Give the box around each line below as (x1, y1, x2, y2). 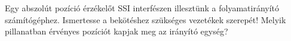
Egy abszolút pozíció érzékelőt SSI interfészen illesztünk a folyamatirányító (5, 2, 280, 14)
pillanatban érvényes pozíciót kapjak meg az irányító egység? (5, 25, 228, 37)
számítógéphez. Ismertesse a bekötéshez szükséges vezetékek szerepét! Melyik (5, 13, 286, 26)
